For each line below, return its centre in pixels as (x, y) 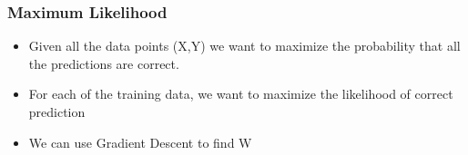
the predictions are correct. (104, 63)
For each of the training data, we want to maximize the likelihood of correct (241, 94)
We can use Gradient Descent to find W (140, 142)
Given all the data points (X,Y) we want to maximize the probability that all (244, 46)
